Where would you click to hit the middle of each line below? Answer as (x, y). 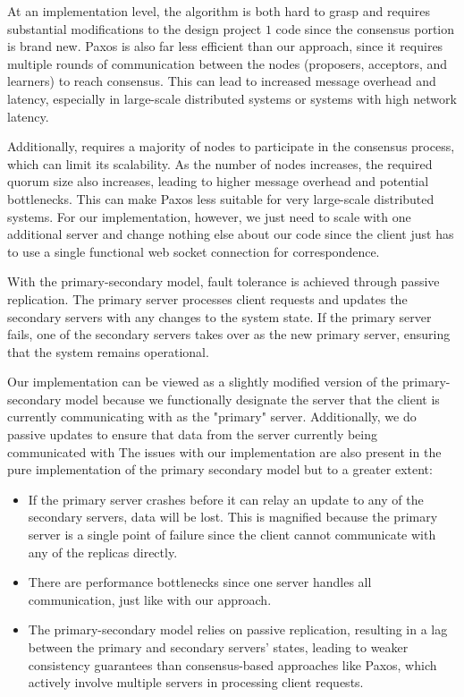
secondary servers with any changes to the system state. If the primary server (219, 316)
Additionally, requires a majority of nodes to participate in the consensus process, (231, 146)
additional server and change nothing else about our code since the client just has (231, 234)
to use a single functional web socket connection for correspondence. (194, 251)
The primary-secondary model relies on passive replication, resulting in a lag (238, 629)
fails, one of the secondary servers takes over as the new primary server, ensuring (229, 334)
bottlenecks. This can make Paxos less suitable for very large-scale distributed (221, 198)
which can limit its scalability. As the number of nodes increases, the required (220, 163)
